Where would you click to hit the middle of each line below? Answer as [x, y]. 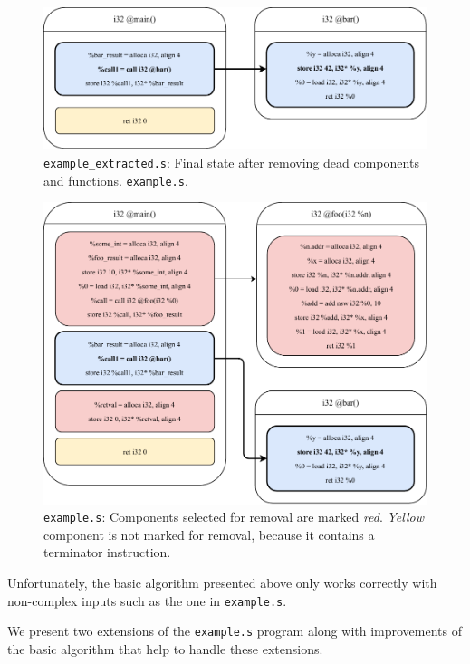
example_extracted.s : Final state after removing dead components [231, 162]
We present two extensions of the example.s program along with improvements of [235, 631]
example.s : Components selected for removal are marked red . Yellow [234, 517]
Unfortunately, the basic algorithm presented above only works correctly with [222, 583]
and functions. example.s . [116, 180]
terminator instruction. [107, 552]
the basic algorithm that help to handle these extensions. [165, 648]
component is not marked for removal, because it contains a [209, 534]
